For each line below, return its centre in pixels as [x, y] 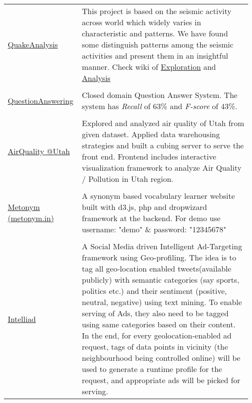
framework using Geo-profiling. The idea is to [159, 257]
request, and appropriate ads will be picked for [161, 380]
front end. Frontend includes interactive [149, 156]
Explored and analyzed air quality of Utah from [163, 123]
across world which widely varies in [142, 22]
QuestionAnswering [41, 100]
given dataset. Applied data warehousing [151, 134]
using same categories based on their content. [159, 324]
